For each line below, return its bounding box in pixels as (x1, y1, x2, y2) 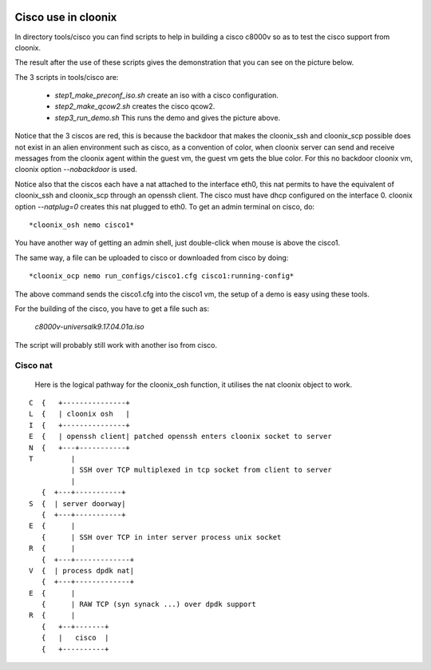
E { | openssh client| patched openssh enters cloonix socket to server (29, 432, 332, 441)
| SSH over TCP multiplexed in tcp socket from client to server (70, 465, 332, 475)
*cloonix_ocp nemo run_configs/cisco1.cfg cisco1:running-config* (29, 272, 295, 281)
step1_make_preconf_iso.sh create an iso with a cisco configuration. (54, 90, 279, 100)
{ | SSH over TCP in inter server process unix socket (41, 532, 282, 541)
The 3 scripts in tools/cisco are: (14, 72, 119, 82)
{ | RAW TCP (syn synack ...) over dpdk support (41, 600, 257, 609)
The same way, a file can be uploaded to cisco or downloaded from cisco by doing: (14, 253, 289, 262)
